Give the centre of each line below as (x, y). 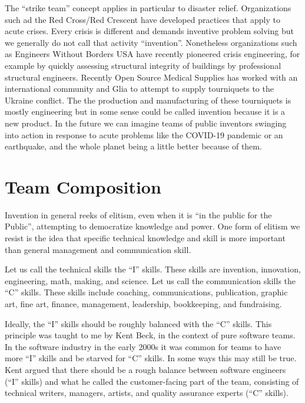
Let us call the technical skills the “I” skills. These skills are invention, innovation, (153, 269)
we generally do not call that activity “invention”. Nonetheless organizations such (151, 42)
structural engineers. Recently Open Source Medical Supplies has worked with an (151, 77)
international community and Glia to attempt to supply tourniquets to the (139, 89)
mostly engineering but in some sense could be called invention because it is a (145, 111)
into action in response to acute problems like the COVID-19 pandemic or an (144, 134)
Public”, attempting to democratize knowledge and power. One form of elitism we (152, 226)
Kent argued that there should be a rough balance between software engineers (145, 369)
